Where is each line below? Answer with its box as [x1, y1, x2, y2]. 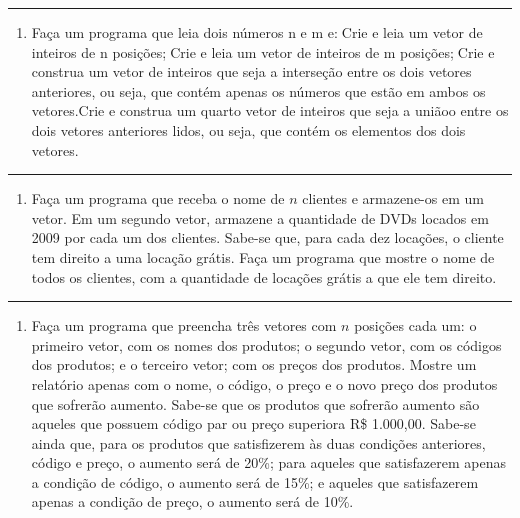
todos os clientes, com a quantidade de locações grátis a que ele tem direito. [31, 266, 497, 287]
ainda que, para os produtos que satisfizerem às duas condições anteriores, [31, 432, 486, 453]
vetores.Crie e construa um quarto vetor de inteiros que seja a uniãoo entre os [31, 100, 509, 121]
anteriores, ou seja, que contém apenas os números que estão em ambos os [31, 80, 486, 101]
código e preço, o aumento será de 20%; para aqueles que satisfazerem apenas [31, 452, 506, 473]
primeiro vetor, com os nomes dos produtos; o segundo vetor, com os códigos [31, 334, 502, 355]
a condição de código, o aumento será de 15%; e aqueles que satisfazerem [31, 471, 479, 492]
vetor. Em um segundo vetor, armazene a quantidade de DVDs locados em [31, 207, 489, 228]
